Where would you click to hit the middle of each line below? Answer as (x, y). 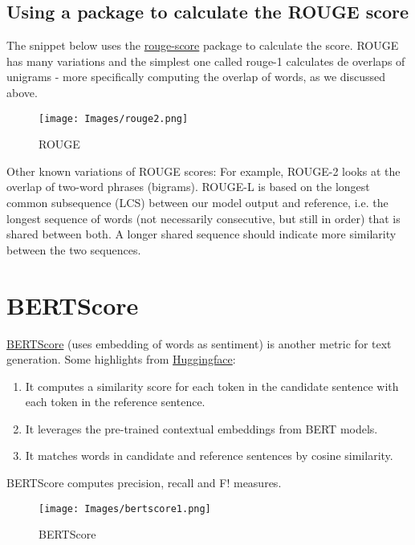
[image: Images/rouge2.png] (114, 118)
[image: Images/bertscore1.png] (125, 508)
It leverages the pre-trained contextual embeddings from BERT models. (201, 428)
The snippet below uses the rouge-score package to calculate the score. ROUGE (203, 45)
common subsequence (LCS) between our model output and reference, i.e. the (197, 203)
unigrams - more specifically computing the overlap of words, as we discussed (196, 77)
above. (22, 92)
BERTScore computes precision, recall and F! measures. (144, 483)
